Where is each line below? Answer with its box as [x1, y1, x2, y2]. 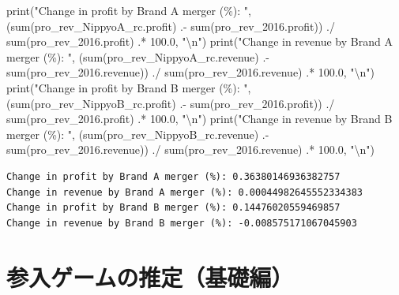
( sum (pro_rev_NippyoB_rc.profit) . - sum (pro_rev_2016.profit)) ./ [6, 95, 335, 111]
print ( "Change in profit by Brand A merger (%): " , [6, 2, 251, 18]
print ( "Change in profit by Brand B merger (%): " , [6, 79, 251, 95]
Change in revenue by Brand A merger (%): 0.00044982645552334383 [6, 186, 363, 198]
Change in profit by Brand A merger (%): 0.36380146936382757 [6, 170, 341, 182]
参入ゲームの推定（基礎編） [6, 260, 294, 293]
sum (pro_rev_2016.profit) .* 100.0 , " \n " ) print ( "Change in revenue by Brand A [6, 33, 393, 50]
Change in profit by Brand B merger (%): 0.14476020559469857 [6, 202, 341, 214]
